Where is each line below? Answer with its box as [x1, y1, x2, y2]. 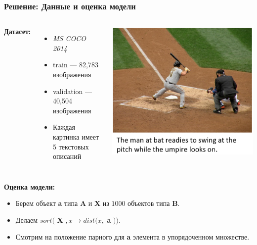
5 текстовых [53, 141, 89, 151]
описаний [53, 151, 82, 161]
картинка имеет [53, 131, 99, 142]
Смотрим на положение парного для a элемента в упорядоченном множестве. [15, 231, 250, 242]
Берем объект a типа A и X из [15, 198, 109, 208]
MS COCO [53, 33, 86, 44]
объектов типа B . [128, 198, 180, 208]
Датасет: [4, 26, 31, 37]
